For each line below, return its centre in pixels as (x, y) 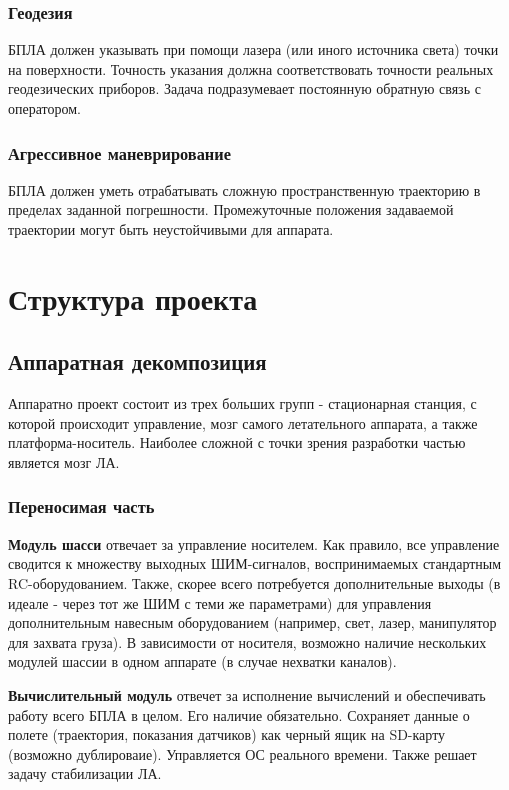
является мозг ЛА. (64, 461)
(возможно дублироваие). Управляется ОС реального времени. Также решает (242, 753)
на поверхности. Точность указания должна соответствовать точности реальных (251, 68)
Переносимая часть (81, 506)
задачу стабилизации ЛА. (85, 773)
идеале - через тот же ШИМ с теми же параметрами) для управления (220, 602)
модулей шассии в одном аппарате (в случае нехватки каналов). (202, 661)
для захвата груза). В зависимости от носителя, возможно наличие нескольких (247, 641)
